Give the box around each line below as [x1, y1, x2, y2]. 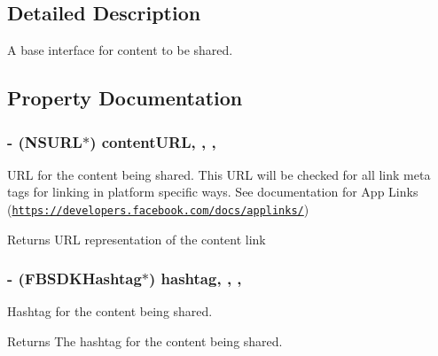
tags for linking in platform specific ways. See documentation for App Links [7, 182, 418, 201]
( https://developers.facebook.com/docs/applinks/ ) [7, 199, 309, 218]
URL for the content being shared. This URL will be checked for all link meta [7, 165, 431, 183]
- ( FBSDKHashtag [7, 267, 142, 290]
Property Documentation [7, 84, 243, 112]
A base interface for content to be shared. [7, 41, 233, 59]
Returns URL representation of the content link [7, 229, 266, 248]
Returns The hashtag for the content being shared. [7, 332, 283, 351]
